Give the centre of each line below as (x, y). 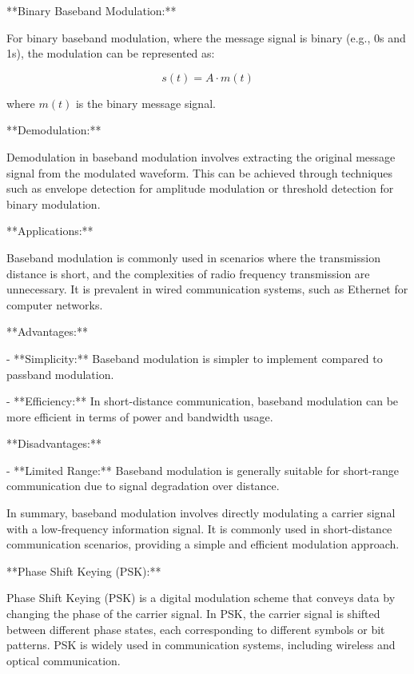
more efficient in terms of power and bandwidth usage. (140, 416)
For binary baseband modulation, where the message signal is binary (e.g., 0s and (206, 37)
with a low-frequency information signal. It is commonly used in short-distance (199, 528)
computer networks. (55, 304)
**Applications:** (50, 231)
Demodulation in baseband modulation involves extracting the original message (201, 156)
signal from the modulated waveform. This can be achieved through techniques (199, 172)
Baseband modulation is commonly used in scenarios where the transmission (193, 257)
